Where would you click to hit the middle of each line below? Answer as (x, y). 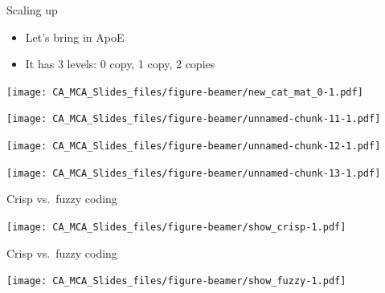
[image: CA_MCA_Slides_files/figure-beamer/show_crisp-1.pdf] (176, 227)
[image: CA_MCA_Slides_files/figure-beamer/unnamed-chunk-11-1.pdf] (194, 119)
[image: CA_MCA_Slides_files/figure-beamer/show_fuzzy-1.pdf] (176, 281)
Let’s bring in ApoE (75, 37)
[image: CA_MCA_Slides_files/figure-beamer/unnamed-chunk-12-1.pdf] (194, 146)
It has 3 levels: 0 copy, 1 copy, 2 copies (120, 64)
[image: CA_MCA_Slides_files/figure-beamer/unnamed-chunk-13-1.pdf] (194, 173)
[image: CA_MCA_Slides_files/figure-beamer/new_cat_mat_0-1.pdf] (185, 92)
